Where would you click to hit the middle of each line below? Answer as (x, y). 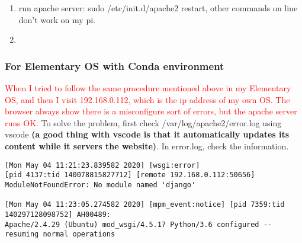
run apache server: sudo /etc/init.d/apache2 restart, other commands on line (158, 8)
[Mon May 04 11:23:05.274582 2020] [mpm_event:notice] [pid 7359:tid (145, 205)
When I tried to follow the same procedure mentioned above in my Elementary (148, 88)
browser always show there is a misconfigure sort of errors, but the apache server (151, 111)
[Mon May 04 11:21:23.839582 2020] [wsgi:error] (102, 165)
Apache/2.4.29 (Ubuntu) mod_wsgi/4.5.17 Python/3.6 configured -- (139, 224)
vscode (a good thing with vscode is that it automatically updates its (147, 134)
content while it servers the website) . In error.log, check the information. (147, 146)
